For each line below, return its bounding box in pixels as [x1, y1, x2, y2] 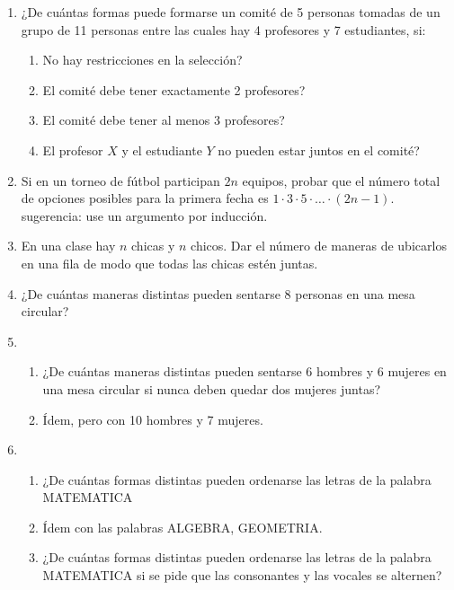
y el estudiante [121, 140, 202, 159]
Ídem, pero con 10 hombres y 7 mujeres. [42, 409, 263, 428]
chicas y [131, 236, 175, 255]
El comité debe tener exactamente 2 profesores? [42, 80, 306, 99]
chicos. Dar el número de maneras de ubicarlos [191, 236, 447, 255]
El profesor [42, 140, 103, 159]
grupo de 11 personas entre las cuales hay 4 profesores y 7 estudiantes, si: [21, 20, 426, 39]
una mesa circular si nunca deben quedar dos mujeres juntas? [42, 379, 381, 398]
